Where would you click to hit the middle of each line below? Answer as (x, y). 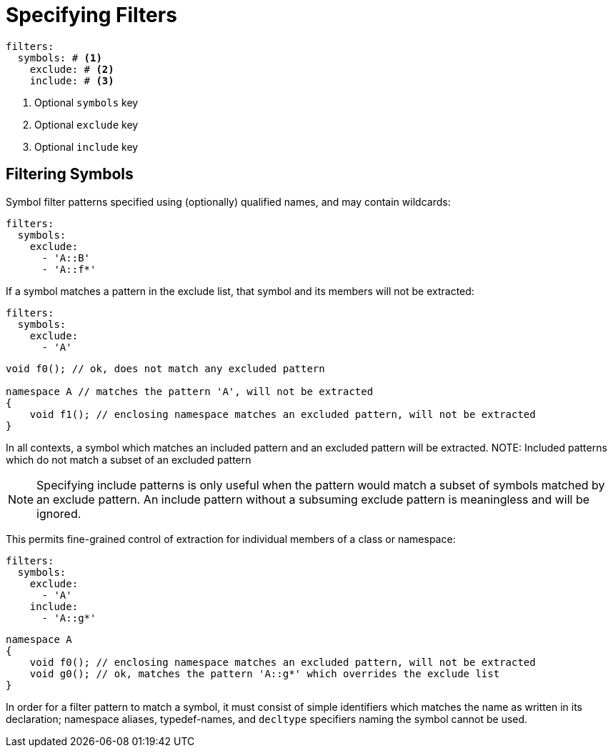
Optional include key (86, 146)
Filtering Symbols (70, 174)
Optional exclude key (86, 124)
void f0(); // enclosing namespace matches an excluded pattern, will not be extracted (283, 662)
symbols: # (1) (60, 58)
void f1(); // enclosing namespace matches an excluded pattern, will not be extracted (283, 414)
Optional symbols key (86, 102)
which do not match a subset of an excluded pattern (129, 459)
